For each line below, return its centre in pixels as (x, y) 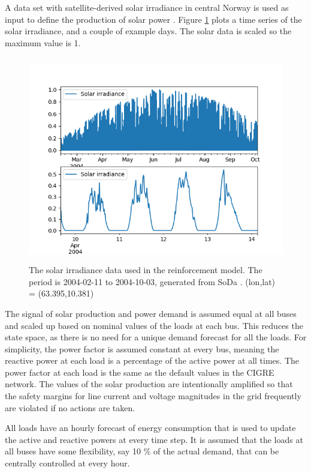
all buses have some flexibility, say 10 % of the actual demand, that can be (142, 451)
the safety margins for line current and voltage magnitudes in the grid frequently (153, 396)
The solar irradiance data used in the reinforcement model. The (146, 270)
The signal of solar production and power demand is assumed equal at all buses (151, 313)
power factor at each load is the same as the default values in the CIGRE (140, 372)
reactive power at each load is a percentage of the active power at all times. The (152, 360)
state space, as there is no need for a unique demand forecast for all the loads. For (156, 337)
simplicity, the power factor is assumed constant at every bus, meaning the (142, 348)
